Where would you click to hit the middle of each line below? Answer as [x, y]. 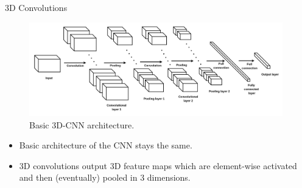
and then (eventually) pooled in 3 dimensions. [105, 177]
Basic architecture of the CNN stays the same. [106, 145]
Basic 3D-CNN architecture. [82, 124]
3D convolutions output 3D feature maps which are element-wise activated [158, 165]
